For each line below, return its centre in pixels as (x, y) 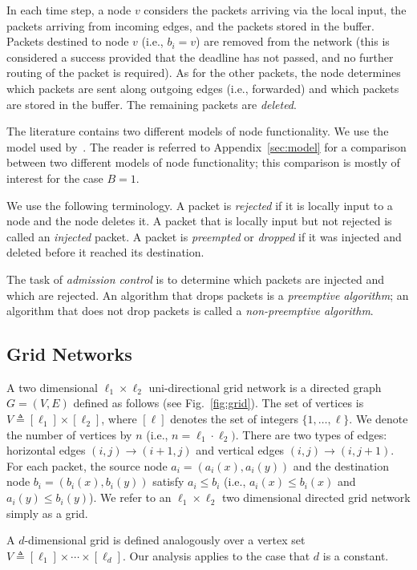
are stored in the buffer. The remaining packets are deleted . (152, 104)
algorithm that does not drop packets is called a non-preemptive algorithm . (190, 311)
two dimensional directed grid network (316, 497)
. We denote (379, 419)
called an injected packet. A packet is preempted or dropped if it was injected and (204, 236)
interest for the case (55, 178)
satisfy (168, 481)
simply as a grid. (47, 513)
